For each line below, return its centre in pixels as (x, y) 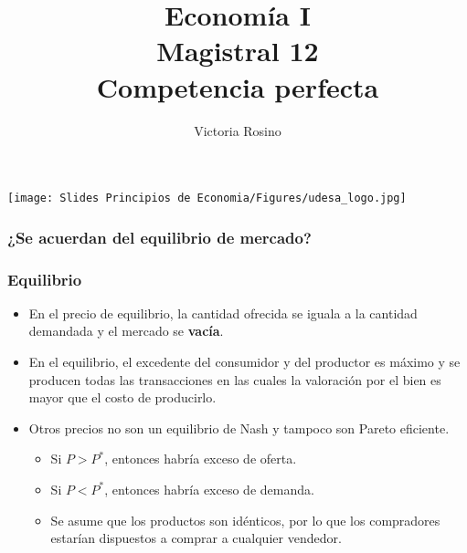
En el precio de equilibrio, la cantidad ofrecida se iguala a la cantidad (223, 313)
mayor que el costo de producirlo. (122, 397)
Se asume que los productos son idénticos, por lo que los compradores (245, 520)
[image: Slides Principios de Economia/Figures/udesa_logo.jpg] (207, 198)
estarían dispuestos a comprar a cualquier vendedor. (196, 538)
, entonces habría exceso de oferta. (201, 459)
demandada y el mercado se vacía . (126, 331)
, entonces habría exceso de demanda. (209, 489)
